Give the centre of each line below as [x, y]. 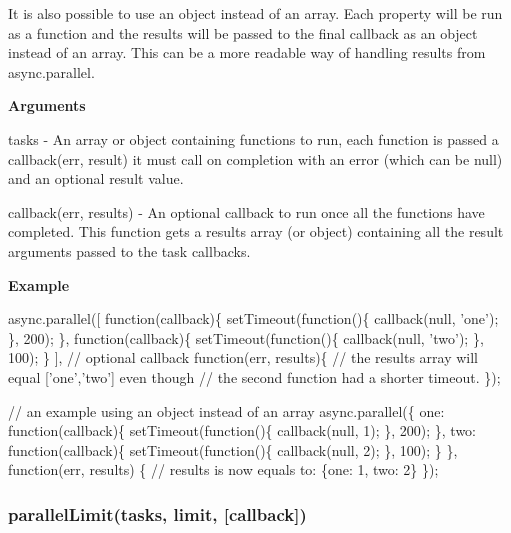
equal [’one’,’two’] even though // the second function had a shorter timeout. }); [254, 376]
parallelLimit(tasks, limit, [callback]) [157, 513]
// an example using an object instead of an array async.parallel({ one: [226, 410]
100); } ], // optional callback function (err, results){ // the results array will [243, 357]
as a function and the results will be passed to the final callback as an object [243, 32]
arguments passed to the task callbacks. [129, 250]
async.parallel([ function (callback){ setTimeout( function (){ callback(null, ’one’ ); [253, 318]
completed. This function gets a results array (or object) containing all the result [256, 231]
